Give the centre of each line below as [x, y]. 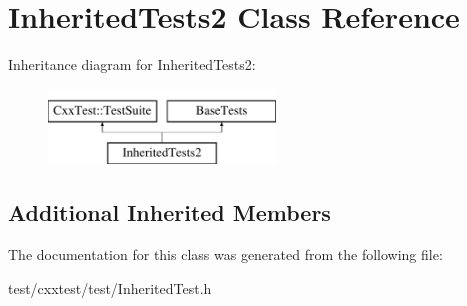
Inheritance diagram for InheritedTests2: [132, 64]
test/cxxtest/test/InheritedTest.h [110, 287]
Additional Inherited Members [169, 212]
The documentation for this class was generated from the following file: [225, 254]
